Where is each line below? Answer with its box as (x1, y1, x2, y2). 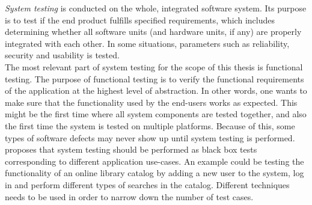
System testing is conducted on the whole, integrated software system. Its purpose (5, 2, 307, 14)
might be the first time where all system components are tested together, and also (5, 108, 307, 120)
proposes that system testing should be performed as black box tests (5, 143, 257, 156)
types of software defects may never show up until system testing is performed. (5, 131, 295, 144)
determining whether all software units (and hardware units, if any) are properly (5, 25, 302, 38)
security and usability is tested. (5, 49, 120, 61)
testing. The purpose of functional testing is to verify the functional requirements (5, 72, 304, 85)
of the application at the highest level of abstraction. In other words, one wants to (5, 84, 307, 97)
